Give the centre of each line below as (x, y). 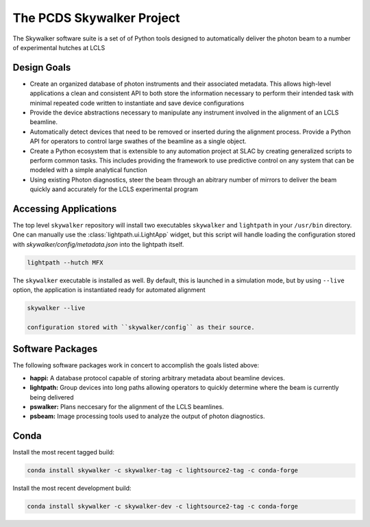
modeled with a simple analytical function (88, 170)
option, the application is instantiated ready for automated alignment (109, 290)
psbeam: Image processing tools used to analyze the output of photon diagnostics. (147, 416)
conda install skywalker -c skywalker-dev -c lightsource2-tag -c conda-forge (162, 506)
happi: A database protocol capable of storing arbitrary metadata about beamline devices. (158, 378)
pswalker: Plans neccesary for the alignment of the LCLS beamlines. (127, 407)
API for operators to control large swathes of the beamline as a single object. (138, 141)
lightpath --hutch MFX (65, 262)
